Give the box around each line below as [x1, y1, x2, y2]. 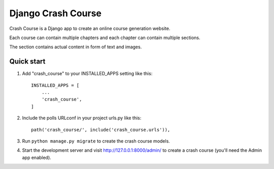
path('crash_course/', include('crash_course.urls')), [31, 127, 170, 132]
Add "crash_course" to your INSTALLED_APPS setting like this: [22, 71, 153, 77]
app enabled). [22, 154, 52, 160]
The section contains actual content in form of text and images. [9, 44, 142, 50]
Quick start [9, 57, 46, 66]
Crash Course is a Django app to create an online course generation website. [9, 25, 170, 31]
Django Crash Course [9, 8, 101, 19]
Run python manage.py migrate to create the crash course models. [22, 138, 170, 144]
